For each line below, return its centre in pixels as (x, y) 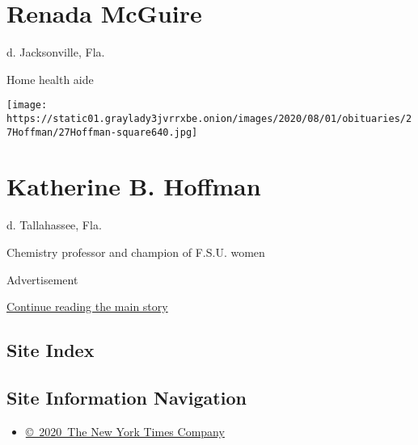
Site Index (51, 350)
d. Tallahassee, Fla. (54, 225)
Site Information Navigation (127, 397)
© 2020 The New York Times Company (125, 431)
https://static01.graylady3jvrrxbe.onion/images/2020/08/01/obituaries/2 (209, 118)
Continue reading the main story (87, 306)
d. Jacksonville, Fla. (56, 52)
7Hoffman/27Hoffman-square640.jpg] (102, 132)
